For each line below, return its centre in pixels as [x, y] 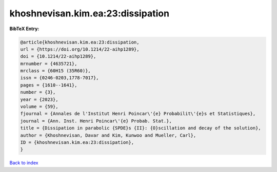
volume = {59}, [39, 107]
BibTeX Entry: [24, 29]
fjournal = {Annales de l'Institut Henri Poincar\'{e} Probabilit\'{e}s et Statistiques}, [138, 114]
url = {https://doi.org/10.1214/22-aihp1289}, [80, 49]
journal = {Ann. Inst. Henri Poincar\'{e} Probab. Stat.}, [96, 121]
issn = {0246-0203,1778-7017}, [60, 78]
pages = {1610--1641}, [49, 85]
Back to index [24, 163]
